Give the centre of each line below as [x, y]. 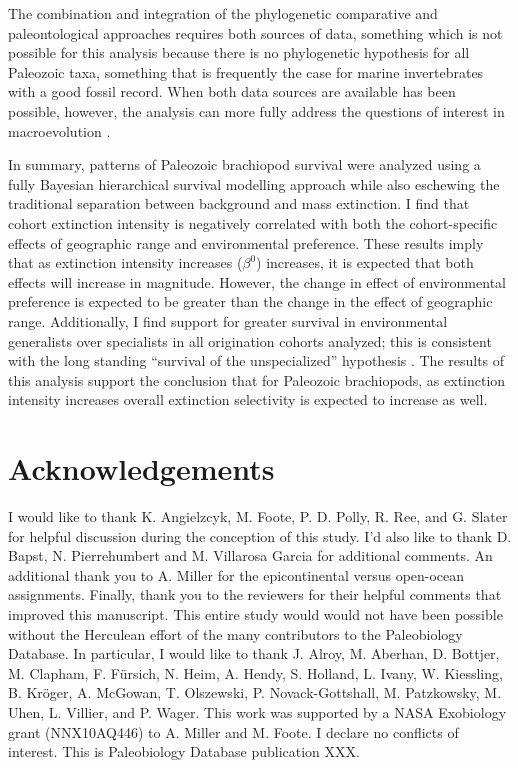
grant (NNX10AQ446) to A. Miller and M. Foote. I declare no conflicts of [233, 731]
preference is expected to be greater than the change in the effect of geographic [250, 301]
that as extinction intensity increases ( [125, 262]
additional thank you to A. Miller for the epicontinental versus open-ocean [236, 574]
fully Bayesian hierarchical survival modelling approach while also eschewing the [254, 183]
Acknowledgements [141, 468]
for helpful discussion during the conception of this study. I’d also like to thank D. [260, 535]
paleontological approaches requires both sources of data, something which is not [255, 32]
